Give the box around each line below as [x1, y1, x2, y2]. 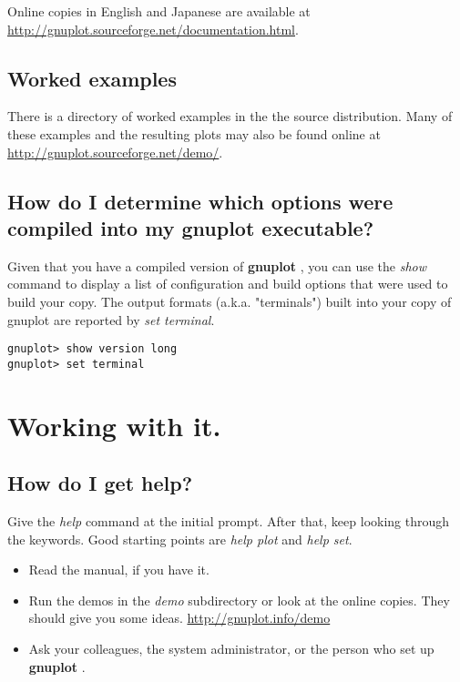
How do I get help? [7, 469, 193, 497]
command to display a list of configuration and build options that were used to [7, 274, 448, 293]
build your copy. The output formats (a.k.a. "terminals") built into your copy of [7, 291, 452, 310]
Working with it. [7, 406, 221, 443]
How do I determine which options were [7, 187, 394, 215]
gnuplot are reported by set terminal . [7, 310, 215, 329]
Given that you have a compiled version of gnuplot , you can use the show [7, 256, 427, 275]
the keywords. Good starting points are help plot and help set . [7, 529, 353, 548]
